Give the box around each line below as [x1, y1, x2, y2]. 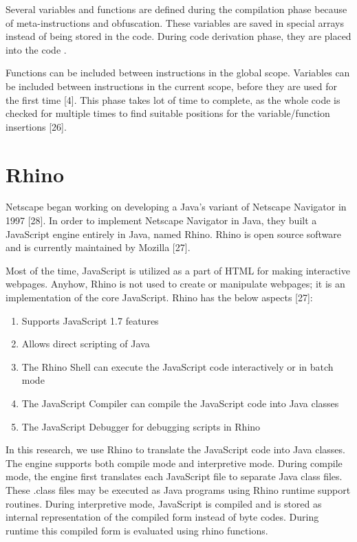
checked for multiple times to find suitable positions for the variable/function [6, 106, 330, 120]
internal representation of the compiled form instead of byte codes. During [6, 510, 319, 524]
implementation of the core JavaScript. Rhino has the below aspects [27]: [6, 290, 313, 305]
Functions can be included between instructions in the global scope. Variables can [6, 65, 350, 80]
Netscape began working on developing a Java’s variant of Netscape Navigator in [6, 199, 347, 214]
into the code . [6, 42, 67, 56]
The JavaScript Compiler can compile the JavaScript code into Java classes [21, 396, 339, 410]
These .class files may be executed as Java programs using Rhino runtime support [6, 482, 351, 497]
